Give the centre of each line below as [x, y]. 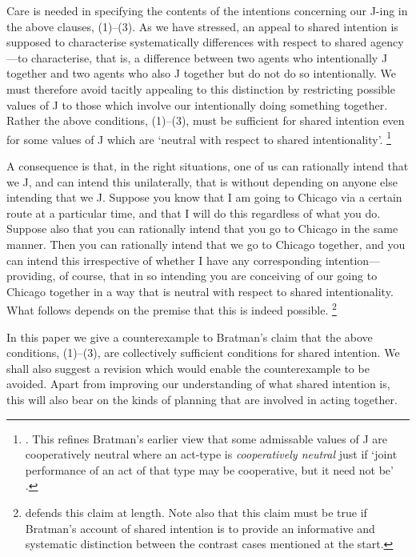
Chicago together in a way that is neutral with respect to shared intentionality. [200, 291]
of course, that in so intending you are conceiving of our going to [218, 276]
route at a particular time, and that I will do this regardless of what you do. [194, 212]
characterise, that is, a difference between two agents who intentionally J [210, 57]
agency [387, 42]
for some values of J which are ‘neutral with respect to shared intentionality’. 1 [199, 138]
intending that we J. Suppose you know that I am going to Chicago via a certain [204, 197]
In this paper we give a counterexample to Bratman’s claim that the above [190, 337]
